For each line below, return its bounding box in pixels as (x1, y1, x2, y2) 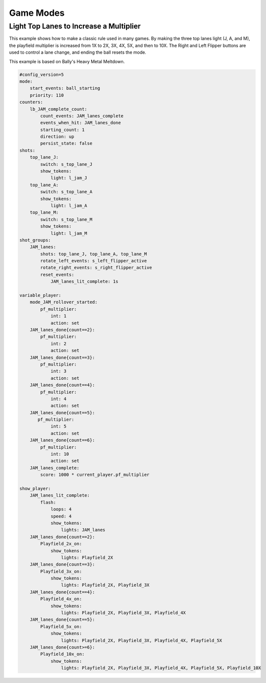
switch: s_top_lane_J (40, 161, 93, 167)
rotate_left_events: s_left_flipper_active (40, 258, 147, 264)
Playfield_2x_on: (40, 541, 82, 547)
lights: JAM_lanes (61, 527, 105, 533)
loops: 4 (50, 506, 72, 512)
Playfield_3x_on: (40, 569, 82, 574)
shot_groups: (19, 237, 51, 243)
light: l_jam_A (50, 203, 87, 208)
